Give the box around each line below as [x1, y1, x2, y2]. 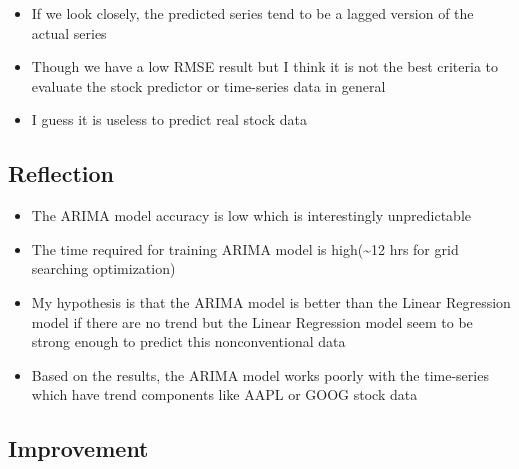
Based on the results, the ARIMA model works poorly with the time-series [31, 364, 489, 385]
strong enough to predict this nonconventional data [31, 331, 346, 352]
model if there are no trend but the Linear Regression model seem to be [31, 311, 473, 332]
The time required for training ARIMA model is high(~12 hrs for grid [31, 238, 459, 259]
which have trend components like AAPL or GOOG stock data [31, 384, 418, 405]
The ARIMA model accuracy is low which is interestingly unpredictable [31, 205, 471, 226]
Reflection [8, 158, 114, 189]
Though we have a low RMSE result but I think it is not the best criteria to [31, 56, 499, 77]
